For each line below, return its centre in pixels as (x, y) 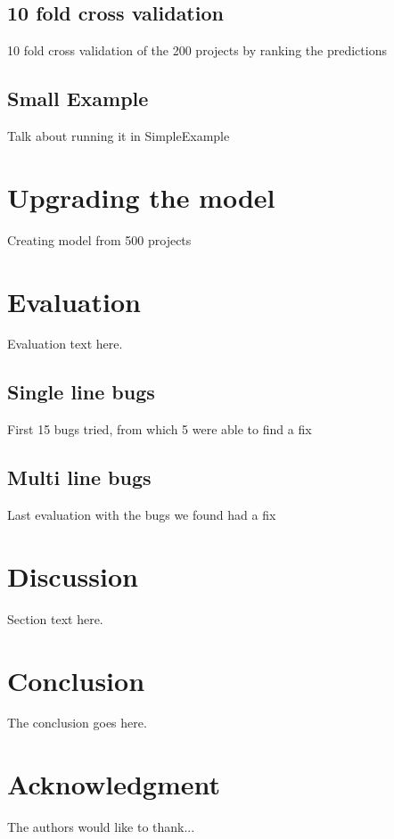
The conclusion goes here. (77, 723)
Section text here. (55, 618)
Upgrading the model (141, 197)
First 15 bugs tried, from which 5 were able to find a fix (160, 429)
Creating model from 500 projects (99, 239)
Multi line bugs (79, 477)
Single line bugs (81, 392)
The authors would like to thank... (101, 827)
